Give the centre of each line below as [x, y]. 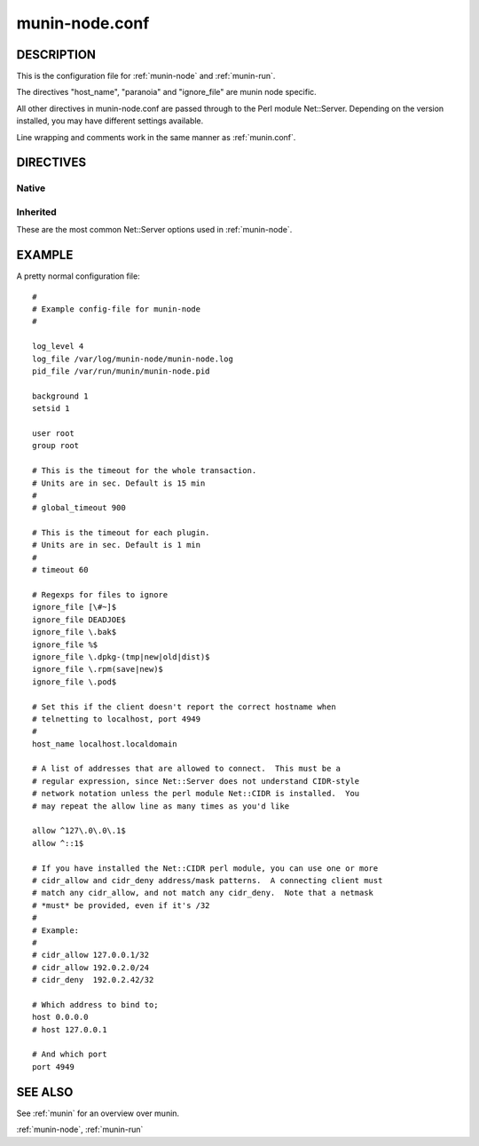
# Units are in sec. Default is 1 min [117, 545]
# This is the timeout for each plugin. [121, 533]
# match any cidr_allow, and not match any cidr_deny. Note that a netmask [203, 893]
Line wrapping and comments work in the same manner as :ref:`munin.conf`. [156, 137]
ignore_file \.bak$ [75, 632]
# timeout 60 [60, 570]
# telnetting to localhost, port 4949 [117, 719]
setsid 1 [51, 409]
